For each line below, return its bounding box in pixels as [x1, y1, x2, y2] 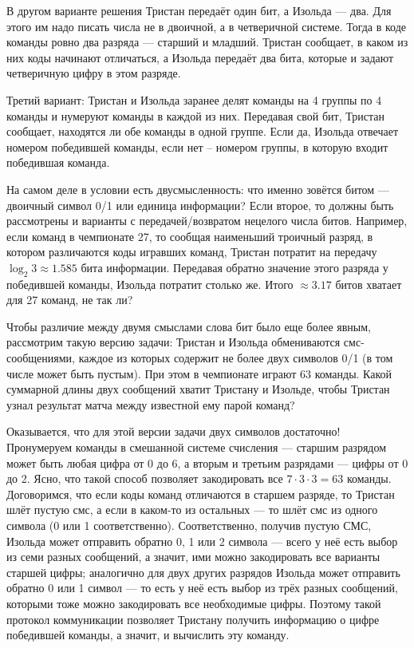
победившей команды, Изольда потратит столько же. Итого [6, 275, 294, 292]
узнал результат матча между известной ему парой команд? [6, 396, 295, 413]
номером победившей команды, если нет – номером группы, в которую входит [6, 138, 388, 155]
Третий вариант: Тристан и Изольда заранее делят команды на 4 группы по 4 [6, 91, 382, 108]
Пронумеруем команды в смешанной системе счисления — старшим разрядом [6, 439, 387, 456]
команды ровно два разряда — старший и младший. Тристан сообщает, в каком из [6, 34, 408, 50]
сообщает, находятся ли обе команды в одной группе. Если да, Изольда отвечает [6, 123, 398, 140]
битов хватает [335, 275, 402, 292]
